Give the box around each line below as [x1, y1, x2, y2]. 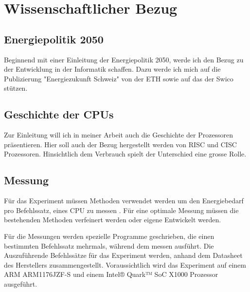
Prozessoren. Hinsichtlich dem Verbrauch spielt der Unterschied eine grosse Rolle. [4, 149, 247, 159]
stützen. [4, 83, 28, 93]
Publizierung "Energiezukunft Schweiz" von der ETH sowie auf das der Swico [4, 73, 233, 83]
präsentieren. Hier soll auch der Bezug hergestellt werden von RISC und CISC [4, 139, 237, 149]
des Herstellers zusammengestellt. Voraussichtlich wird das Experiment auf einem [4, 259, 246, 270]
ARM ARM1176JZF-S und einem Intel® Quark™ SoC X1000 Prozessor [4, 269, 218, 279]
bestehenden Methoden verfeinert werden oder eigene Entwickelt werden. [4, 214, 221, 225]
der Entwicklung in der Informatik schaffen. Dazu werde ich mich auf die [4, 64, 221, 74]
